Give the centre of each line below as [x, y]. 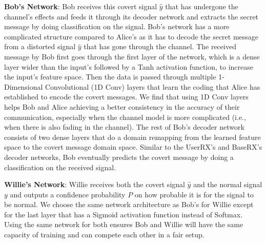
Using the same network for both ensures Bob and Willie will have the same [124, 224]
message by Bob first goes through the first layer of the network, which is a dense [132, 56]
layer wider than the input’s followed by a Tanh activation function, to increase [129, 66]
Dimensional [24, 86]
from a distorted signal [40, 46]
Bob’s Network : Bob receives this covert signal [81, 6]
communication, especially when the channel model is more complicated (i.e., [125, 117]
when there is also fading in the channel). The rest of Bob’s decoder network [124, 127]
